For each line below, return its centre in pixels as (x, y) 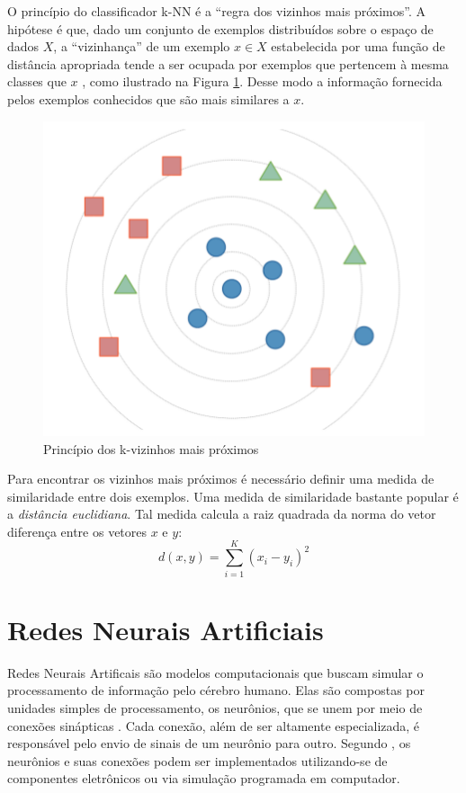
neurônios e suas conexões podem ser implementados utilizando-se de (197, 760)
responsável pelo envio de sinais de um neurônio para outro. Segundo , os (209, 743)
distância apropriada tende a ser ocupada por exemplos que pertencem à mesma (228, 63)
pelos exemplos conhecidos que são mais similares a (148, 98)
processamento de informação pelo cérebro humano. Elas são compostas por (216, 690)
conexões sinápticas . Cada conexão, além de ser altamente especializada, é (214, 725)
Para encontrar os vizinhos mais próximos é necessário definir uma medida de (221, 479)
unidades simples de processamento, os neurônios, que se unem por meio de (215, 707)
